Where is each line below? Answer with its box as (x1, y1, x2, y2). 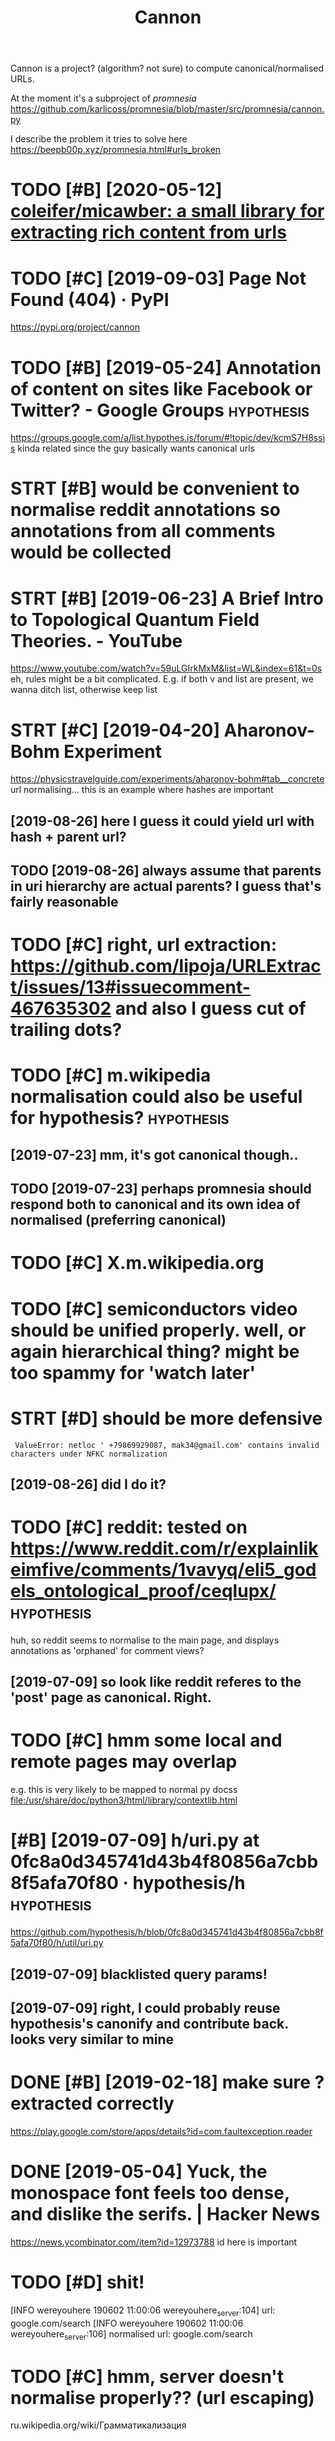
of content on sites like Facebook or (10, 377, 313, 400)
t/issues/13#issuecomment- (10, 976, 251, 999)
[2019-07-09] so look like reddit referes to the (10, 1674, 302, 1691)
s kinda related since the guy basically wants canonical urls (10, 442, 255, 455)
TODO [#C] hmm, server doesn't (10, 2365, 285, 2388)
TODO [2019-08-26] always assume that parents (10, 862, 322, 880)
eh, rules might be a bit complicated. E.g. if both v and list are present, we (10, 673, 314, 685)
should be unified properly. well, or (10, 1319, 307, 1341)
